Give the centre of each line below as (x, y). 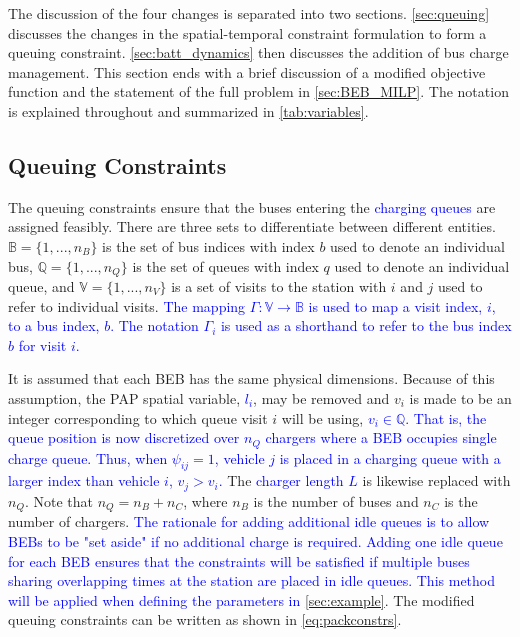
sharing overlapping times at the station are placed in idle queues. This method (252, 580)
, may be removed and (321, 397)
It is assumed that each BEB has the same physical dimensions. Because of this (251, 378)
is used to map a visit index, (395, 305)
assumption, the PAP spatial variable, (124, 397)
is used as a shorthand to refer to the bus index (366, 325)
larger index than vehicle (84, 480)
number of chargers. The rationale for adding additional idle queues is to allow (249, 521)
